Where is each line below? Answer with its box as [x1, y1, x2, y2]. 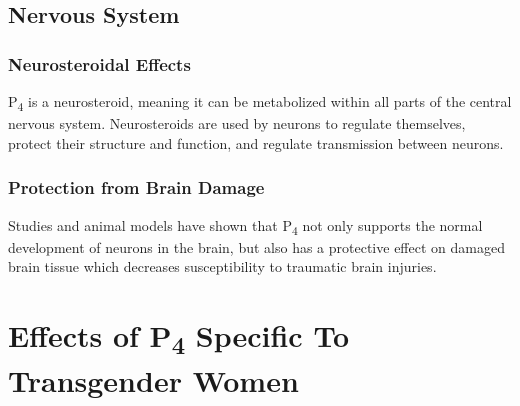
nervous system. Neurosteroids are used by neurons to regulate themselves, [8, 113, 466, 134]
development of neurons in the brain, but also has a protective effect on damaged [8, 236, 505, 257]
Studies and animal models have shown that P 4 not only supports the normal [8, 214, 483, 238]
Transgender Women [8, 360, 299, 401]
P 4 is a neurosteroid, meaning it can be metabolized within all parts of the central [8, 91, 512, 114]
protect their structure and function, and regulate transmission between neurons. [8, 132, 504, 153]
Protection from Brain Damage [8, 175, 265, 200]
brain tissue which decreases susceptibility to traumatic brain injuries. [8, 256, 437, 277]
